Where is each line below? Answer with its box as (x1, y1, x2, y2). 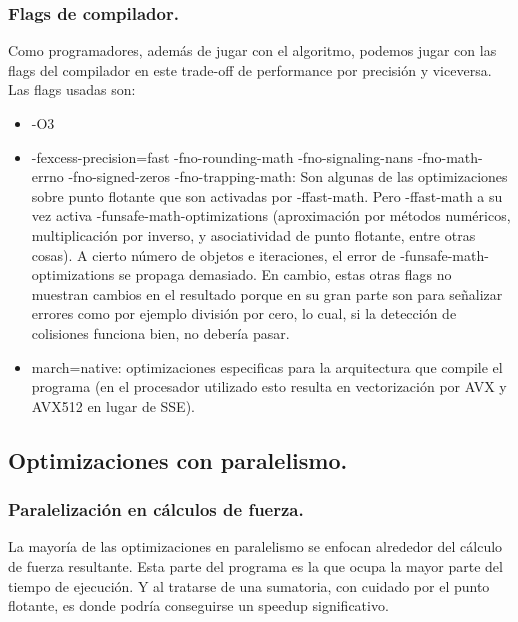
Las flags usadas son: (8, 79, 136, 100)
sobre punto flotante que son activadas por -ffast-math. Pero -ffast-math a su (31, 185, 503, 206)
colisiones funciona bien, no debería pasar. (31, 322, 290, 343)
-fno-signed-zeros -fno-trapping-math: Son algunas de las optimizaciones (68, 166, 508, 187)
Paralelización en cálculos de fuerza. (8, 497, 304, 522)
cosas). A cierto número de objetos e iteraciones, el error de (31, 244, 396, 265)
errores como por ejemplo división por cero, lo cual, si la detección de (31, 303, 457, 324)
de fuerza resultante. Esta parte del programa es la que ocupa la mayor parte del (8, 555, 503, 576)
